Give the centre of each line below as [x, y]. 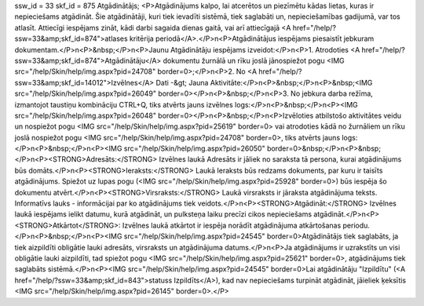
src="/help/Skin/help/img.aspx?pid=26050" [195, 148]
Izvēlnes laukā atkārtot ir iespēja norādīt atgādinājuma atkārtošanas [232, 225]
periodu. [356, 225]
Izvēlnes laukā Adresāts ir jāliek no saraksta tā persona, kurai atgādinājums [280, 159]
